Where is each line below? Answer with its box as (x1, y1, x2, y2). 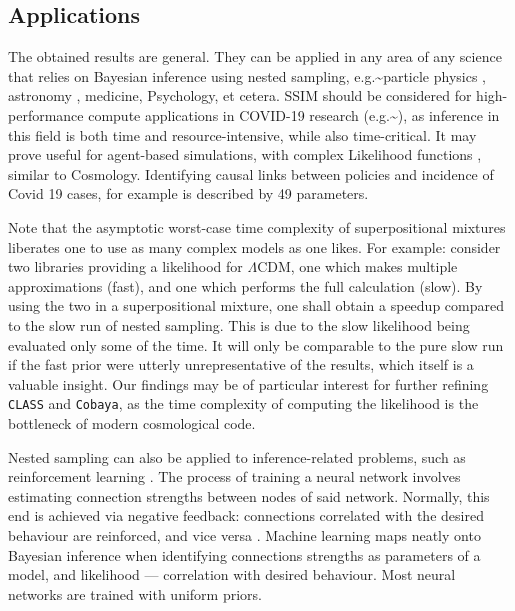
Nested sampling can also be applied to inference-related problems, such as (8, 446, 466, 467)
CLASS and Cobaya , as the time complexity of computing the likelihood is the (8, 393, 479, 414)
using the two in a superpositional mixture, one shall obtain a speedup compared (8, 295, 504, 316)
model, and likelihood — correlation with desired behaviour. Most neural (8, 564, 456, 585)
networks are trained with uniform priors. (8, 583, 262, 604)
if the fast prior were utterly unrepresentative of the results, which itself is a (8, 354, 474, 375)
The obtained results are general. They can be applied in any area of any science (8, 46, 502, 67)
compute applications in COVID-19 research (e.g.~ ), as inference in (88, 104, 500, 125)
